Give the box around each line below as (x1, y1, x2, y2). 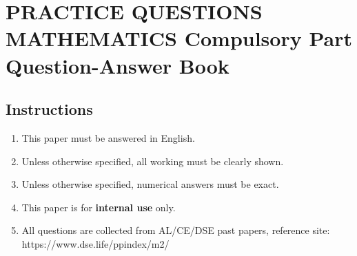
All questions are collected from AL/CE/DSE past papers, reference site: (21, 223, 330, 237)
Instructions (6, 98, 93, 120)
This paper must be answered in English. (21, 130, 195, 145)
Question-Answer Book (6, 51, 229, 79)
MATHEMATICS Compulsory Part (6, 24, 352, 52)
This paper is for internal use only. (21, 200, 176, 214)
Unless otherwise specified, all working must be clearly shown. (21, 153, 284, 168)
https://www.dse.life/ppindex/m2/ (21, 236, 170, 250)
